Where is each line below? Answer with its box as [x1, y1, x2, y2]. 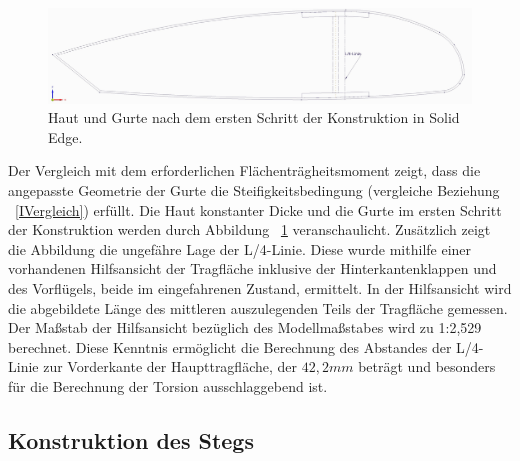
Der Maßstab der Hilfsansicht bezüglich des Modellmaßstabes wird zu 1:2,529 [8, 317, 482, 338]
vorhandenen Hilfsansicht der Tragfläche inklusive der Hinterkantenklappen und [8, 258, 497, 279]
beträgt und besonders [358, 356, 496, 377]
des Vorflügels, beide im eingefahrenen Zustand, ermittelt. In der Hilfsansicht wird [8, 277, 512, 298]
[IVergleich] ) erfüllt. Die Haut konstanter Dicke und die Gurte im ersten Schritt [15, 199, 502, 220]
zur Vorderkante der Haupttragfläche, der [43, 356, 298, 377]
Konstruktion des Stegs [8, 424, 254, 455]
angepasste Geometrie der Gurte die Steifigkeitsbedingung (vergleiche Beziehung [8, 180, 500, 201]
